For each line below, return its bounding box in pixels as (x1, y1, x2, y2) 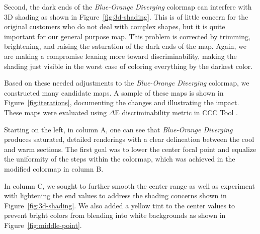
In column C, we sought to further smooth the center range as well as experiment (4, 180, 255, 191)
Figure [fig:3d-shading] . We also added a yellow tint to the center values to (4, 200, 235, 210)
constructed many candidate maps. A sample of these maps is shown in (4, 87, 224, 98)
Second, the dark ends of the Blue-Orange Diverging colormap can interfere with (4, 2, 252, 12)
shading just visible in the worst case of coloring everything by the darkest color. (4, 60, 253, 71)
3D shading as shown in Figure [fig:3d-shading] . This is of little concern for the (4, 11, 248, 22)
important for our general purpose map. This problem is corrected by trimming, (4, 31, 250, 41)
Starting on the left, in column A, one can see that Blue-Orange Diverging (4, 124, 233, 134)
